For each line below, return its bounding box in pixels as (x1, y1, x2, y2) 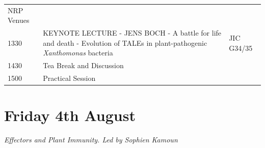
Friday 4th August (4, 105, 136, 126)
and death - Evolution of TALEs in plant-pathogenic (43, 37, 207, 48)
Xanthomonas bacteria (43, 47, 113, 58)
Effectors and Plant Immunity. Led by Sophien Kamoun (4, 134, 178, 145)
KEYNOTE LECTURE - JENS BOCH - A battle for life (43, 27, 222, 38)
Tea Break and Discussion (43, 60, 124, 71)
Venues (8, 15, 30, 25)
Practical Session (43, 73, 96, 83)
